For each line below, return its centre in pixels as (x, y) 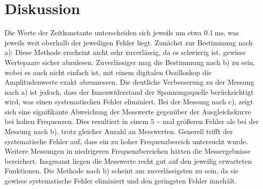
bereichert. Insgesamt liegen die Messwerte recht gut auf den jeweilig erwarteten (128, 161)
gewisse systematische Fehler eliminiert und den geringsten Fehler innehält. (121, 181)
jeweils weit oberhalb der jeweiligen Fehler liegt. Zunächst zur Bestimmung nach (129, 42)
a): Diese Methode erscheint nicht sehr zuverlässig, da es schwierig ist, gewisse (125, 52)
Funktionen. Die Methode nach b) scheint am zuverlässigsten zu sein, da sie (122, 171)
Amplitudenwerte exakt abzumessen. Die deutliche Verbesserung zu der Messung (129, 82)
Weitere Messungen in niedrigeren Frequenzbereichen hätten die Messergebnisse (128, 151)
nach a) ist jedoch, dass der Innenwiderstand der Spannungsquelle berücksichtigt (129, 91)
